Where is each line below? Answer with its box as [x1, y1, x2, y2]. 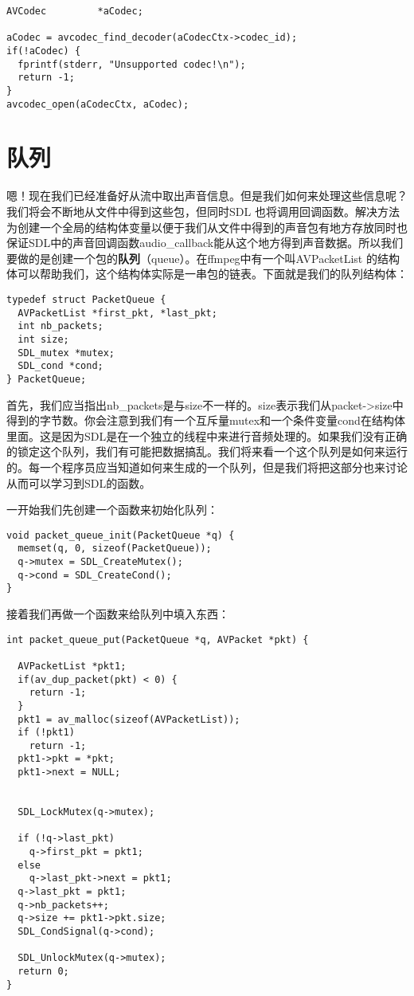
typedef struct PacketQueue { [6, 293, 166, 305]
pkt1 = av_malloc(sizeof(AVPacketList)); [18, 713, 240, 725]
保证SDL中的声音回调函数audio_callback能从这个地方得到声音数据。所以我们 [6, 234, 404, 251]
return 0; [18, 965, 69, 977]
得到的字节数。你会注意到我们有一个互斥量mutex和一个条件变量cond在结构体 [6, 412, 405, 429]
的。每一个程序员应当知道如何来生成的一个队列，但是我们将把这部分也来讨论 [6, 458, 408, 475]
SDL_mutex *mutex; [18, 347, 115, 359]
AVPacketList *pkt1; [18, 660, 127, 672]
